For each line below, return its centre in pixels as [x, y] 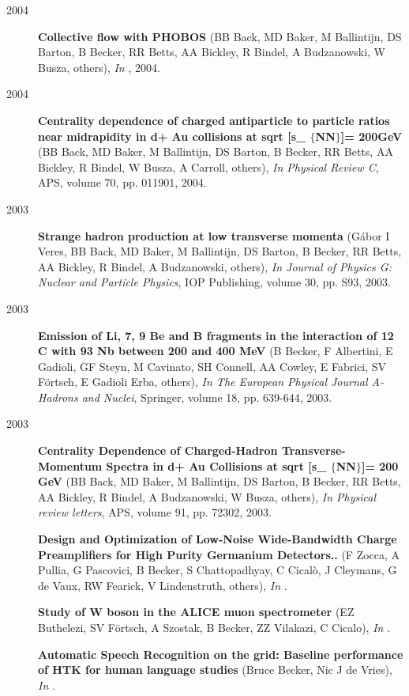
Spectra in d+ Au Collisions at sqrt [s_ [216, 465]
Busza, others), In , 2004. [99, 67]
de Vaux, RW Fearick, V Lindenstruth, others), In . [163, 585]
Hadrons [58, 397]
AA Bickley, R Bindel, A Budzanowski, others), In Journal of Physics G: [215, 266]
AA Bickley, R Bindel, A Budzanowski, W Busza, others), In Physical [207, 496]
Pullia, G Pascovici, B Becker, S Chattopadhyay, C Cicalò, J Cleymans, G [218, 570]
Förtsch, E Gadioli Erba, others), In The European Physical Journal [203, 382]
